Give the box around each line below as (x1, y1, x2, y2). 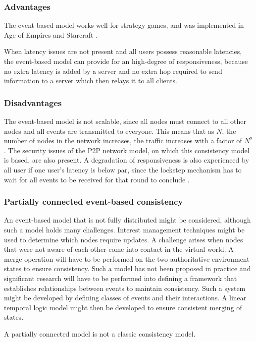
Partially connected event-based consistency (4, 195, 183, 208)
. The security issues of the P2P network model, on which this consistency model (4, 145, 250, 155)
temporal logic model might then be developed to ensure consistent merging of (4, 302, 242, 312)
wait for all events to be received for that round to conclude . (4, 174, 190, 184)
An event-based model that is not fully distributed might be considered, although (4, 215, 251, 225)
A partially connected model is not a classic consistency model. (4, 328, 196, 339)
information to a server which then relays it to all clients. (4, 75, 177, 86)
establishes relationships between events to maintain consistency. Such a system (4, 283, 246, 293)
